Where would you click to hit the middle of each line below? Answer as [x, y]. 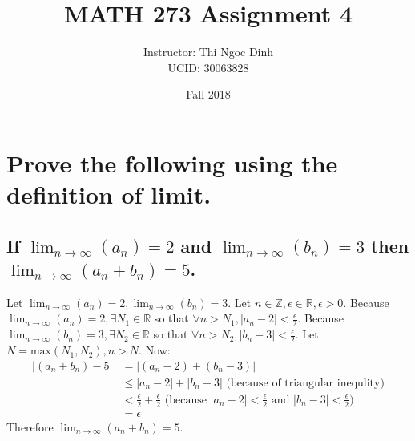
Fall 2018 [208, 94]
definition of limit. [109, 194]
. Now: [155, 350]
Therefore [30, 426]
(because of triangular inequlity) [305, 383]
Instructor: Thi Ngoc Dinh [208, 52]
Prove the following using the [172, 162]
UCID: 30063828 [208, 67]
